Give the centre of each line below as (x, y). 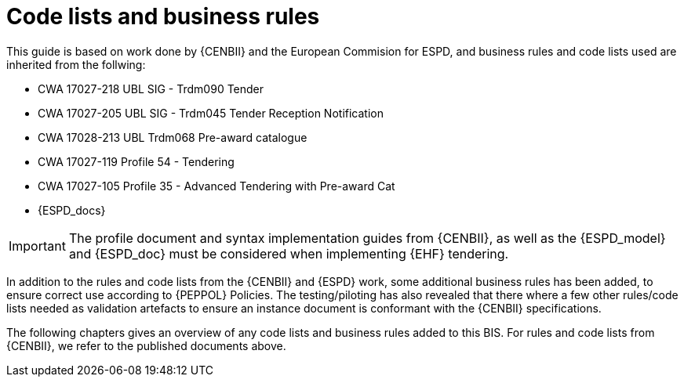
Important (37, 246)
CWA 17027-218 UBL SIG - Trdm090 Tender (151, 89)
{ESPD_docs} (72, 210)
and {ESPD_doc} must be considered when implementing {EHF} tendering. (289, 253)
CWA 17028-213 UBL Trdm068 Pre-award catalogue (173, 137)
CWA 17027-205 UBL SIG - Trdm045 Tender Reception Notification (211, 113)
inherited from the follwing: (76, 64)
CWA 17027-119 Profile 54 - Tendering (136, 161)
